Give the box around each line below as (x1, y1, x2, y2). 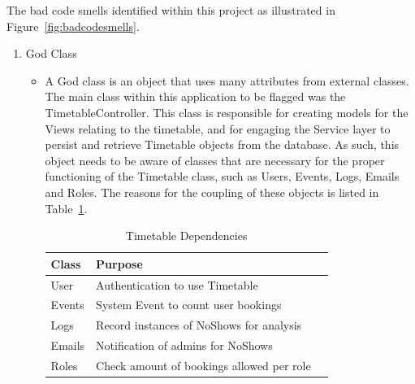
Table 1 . (45, 199, 88, 216)
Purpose (96, 255, 143, 272)
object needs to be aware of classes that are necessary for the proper (45, 151, 385, 168)
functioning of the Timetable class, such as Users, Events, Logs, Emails (45, 168, 400, 185)
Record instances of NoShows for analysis (96, 316, 302, 334)
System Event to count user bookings (96, 296, 282, 313)
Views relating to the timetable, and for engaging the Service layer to (45, 120, 391, 137)
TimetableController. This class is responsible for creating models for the (45, 103, 409, 120)
